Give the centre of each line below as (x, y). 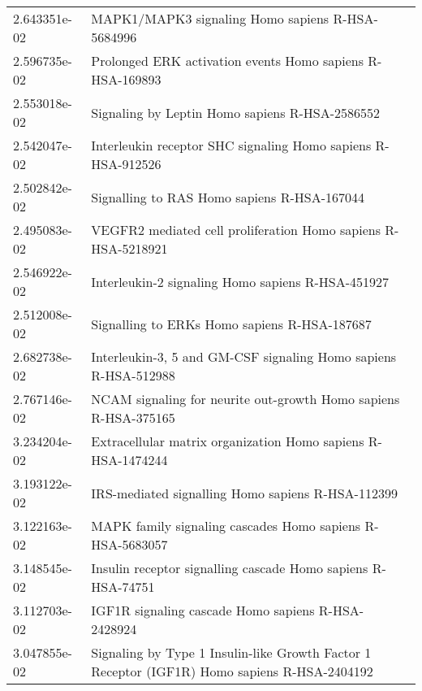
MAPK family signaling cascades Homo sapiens (226, 526)
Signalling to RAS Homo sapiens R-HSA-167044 (228, 197)
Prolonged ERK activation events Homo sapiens (227, 61)
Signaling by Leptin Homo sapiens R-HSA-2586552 (236, 112)
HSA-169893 (126, 79)
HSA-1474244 (129, 460)
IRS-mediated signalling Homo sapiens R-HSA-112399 (244, 493)
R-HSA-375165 (133, 417)
